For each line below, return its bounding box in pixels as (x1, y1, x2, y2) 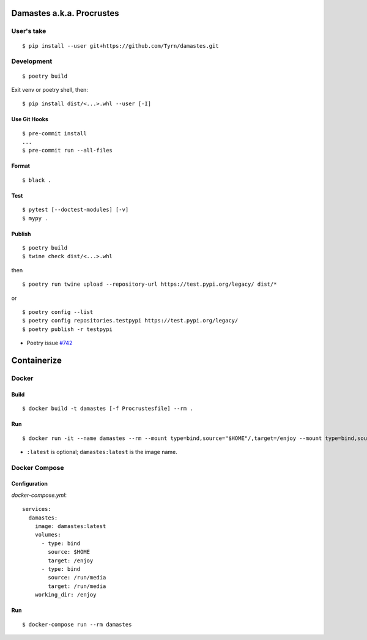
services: (22, 505, 51, 513)
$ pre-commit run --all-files (22, 147, 113, 154)
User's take (11, 27, 46, 35)
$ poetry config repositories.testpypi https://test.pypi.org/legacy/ (22, 317, 239, 324)
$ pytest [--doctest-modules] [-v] (22, 206, 129, 214)
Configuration (11, 480, 48, 488)
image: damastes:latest (34, 523, 106, 530)
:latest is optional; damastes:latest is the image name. (26, 448, 177, 455)
